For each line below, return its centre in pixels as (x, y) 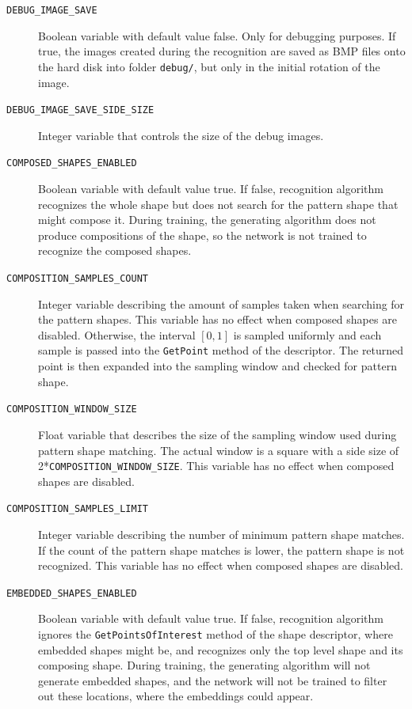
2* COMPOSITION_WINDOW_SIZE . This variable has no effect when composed (216, 466)
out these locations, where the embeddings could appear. (176, 696)
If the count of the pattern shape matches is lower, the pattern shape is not (221, 550)
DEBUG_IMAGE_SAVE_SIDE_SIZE (80, 110)
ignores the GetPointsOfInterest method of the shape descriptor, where (216, 634)
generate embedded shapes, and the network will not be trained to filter (213, 680)
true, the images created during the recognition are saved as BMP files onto (222, 51)
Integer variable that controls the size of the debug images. (181, 135)
